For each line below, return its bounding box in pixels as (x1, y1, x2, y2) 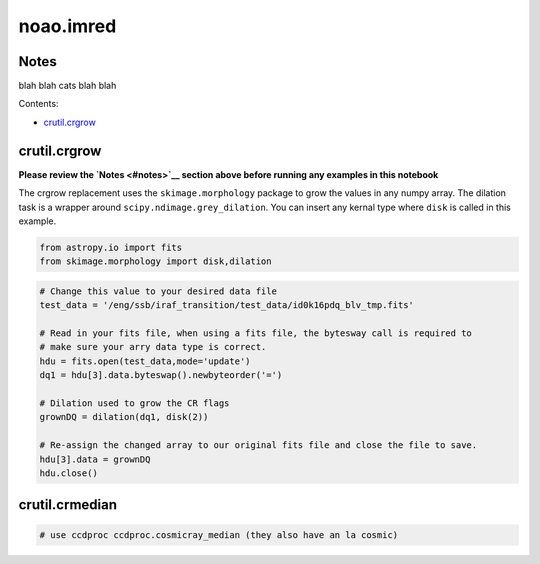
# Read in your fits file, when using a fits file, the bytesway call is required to (39, 328, 472, 339)
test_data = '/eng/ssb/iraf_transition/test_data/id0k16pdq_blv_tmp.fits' (39, 300, 415, 311)
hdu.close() (39, 467, 99, 479)
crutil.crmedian (18, 496, 117, 514)
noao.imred (18, 15, 117, 37)
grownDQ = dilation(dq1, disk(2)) (39, 411, 209, 423)
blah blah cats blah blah (18, 80, 117, 92)
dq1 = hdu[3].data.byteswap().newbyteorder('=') (39, 370, 283, 381)
